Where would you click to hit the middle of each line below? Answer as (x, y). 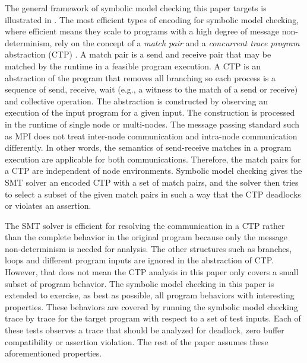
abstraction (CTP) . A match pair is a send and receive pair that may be (138, 54)
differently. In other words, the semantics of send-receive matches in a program (148, 147)
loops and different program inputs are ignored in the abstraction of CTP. (139, 260)
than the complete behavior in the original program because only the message (146, 237)
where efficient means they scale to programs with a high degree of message (142, 31)
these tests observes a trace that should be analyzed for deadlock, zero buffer (145, 330)
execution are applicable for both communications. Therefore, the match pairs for (153, 159)
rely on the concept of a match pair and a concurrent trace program (177, 42)
